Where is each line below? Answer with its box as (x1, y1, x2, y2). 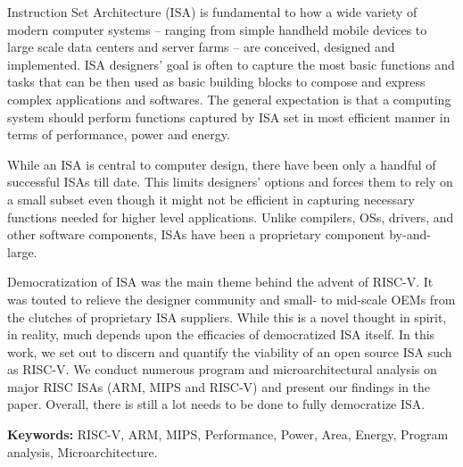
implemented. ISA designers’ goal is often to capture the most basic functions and (7, 54, 455, 73)
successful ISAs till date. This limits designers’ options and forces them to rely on (7, 172, 453, 191)
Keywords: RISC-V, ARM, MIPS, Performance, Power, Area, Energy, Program (7, 425, 449, 444)
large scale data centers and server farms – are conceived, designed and (7, 38, 395, 56)
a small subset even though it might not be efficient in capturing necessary (7, 189, 415, 208)
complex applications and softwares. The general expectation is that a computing (7, 89, 451, 108)
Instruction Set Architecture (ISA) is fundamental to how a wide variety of (7, 3, 418, 21)
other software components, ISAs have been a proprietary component (7, 225, 385, 244)
